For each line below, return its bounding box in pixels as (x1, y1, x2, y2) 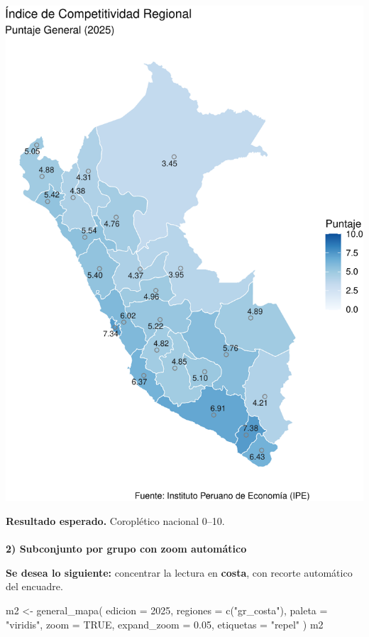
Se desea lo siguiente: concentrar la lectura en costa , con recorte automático (6, 565, 353, 580)
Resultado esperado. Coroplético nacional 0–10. (6, 513, 225, 528)
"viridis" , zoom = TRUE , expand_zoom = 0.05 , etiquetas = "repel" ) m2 (6, 616, 324, 631)
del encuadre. (6, 579, 63, 594)
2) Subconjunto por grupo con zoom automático (6, 541, 247, 556)
